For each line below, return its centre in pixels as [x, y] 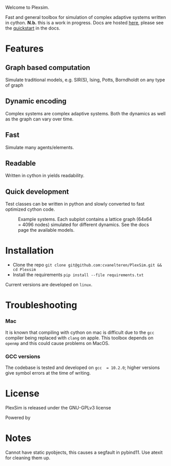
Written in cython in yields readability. [45, 176]
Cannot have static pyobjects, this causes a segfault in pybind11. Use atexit [84, 452]
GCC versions [23, 356]
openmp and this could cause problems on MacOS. [57, 343]
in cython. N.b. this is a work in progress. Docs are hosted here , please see [84, 23]
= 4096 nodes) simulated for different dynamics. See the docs [84, 225]
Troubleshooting [41, 305]
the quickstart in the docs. [33, 28]
